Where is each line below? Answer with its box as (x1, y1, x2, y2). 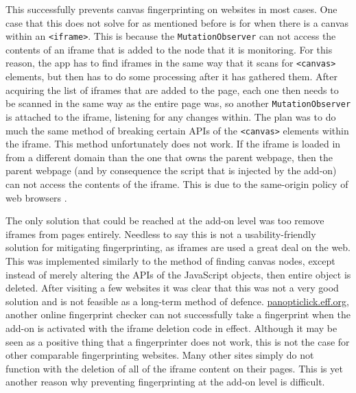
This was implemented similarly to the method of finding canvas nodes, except (5, 253, 335, 267)
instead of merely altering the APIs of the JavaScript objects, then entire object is (5, 267, 351, 281)
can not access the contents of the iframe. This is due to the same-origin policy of (5, 176, 348, 191)
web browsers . (5, 190, 67, 204)
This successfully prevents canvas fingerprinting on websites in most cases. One (5, 2, 337, 16)
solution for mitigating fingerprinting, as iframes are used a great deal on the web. (5, 240, 351, 254)
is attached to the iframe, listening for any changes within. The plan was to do (5, 109, 336, 123)
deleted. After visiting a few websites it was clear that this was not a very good (5, 281, 339, 295)
